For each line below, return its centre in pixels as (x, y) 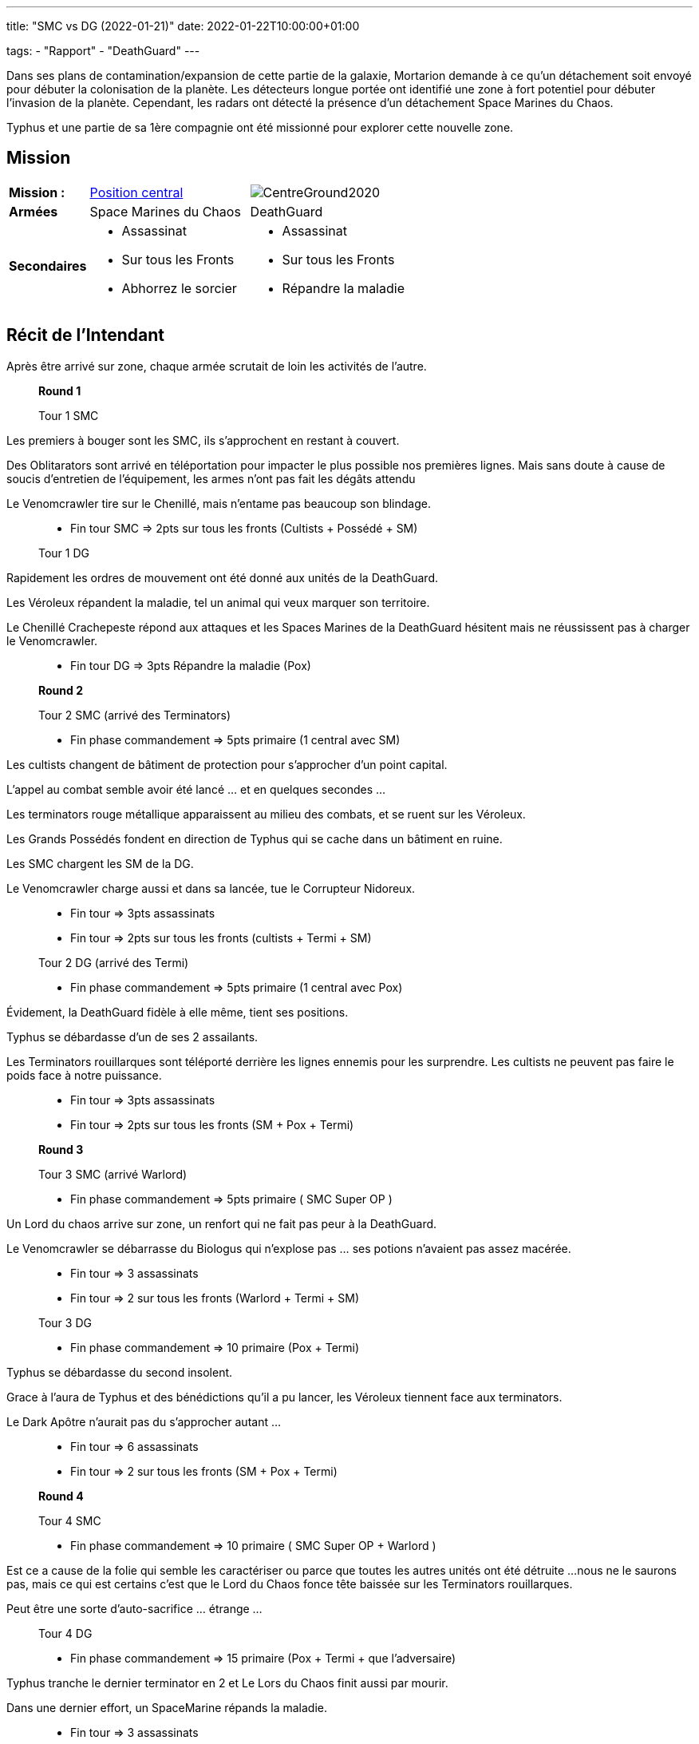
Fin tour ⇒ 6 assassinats (134, 1446)
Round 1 (60, 390)
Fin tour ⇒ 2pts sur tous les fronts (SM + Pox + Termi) (212, 1124)
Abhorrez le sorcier (179, 288)
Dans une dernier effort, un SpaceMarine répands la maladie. (167, 1707)
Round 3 (61, 1149)
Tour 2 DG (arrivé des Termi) (114, 962)
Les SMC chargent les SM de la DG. (100, 863)
